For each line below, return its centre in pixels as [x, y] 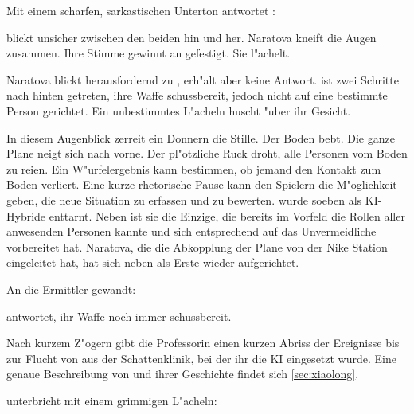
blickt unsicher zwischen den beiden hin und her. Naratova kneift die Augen [191, 37]
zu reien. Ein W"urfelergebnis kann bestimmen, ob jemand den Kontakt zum [194, 168]
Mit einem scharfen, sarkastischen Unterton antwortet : [141, 10]
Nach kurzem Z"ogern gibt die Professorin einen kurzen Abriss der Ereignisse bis [203, 343]
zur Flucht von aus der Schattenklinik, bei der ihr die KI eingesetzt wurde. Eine [201, 358]
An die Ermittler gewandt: [71, 289]
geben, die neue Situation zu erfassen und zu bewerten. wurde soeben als [184, 199]
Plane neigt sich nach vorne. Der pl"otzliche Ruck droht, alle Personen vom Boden [207, 153]
